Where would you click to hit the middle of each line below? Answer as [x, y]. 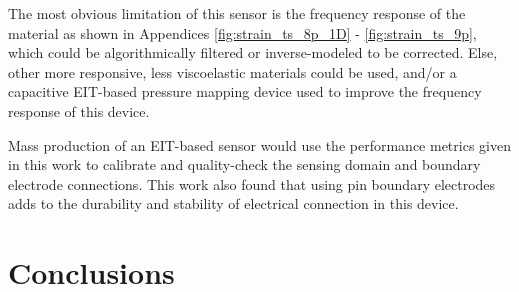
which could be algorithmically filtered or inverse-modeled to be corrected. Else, [253, 52]
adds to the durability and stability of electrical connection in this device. [233, 203]
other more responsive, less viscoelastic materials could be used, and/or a [232, 71]
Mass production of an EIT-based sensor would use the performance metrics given [259, 144]
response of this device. [79, 110]
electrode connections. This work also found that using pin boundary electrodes [252, 183]
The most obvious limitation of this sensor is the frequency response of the [237, 13]
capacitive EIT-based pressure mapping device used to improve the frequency [245, 91]
